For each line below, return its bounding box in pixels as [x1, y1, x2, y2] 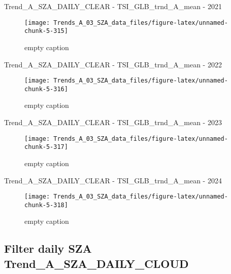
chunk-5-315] [24, 27, 68, 35]
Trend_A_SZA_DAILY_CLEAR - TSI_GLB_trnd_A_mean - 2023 [4, 117, 222, 127]
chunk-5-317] [24, 143, 68, 151]
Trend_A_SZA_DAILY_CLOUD [4, 255, 189, 271]
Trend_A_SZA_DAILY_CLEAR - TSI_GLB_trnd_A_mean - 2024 [4, 175, 222, 185]
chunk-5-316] [24, 85, 68, 93]
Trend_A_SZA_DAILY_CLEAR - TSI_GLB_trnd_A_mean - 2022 [4, 59, 222, 69]
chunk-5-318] [24, 201, 68, 209]
